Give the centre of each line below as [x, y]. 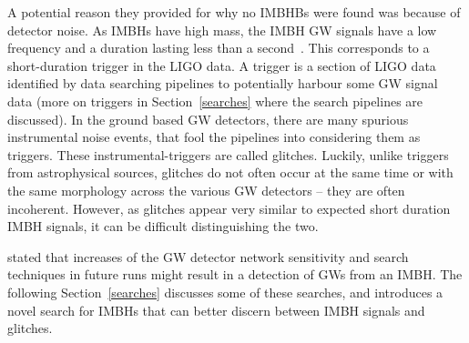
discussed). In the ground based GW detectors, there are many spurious [208, 119]
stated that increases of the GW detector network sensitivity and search [208, 256]
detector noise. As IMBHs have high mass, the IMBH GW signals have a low [222, 30]
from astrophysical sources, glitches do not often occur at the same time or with [230, 172]
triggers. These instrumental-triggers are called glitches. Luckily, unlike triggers [228, 154]
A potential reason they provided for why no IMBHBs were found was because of [234, 12]
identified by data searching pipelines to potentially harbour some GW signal [223, 83]
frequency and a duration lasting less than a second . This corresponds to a [219, 48]
